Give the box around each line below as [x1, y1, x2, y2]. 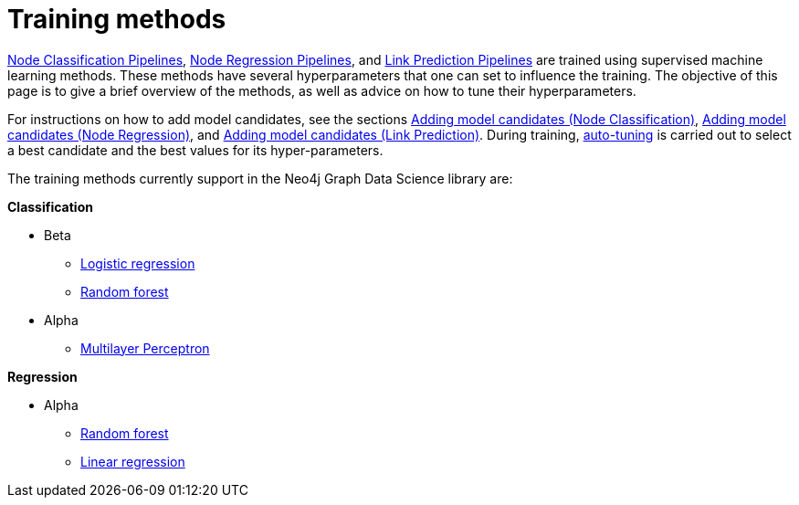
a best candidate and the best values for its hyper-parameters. [7, 142, 384, 158]
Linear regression [80, 453, 185, 469]
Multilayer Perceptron [80, 340, 210, 356]
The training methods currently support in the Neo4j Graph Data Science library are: [7, 170, 513, 186]
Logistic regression [80, 255, 195, 271]
